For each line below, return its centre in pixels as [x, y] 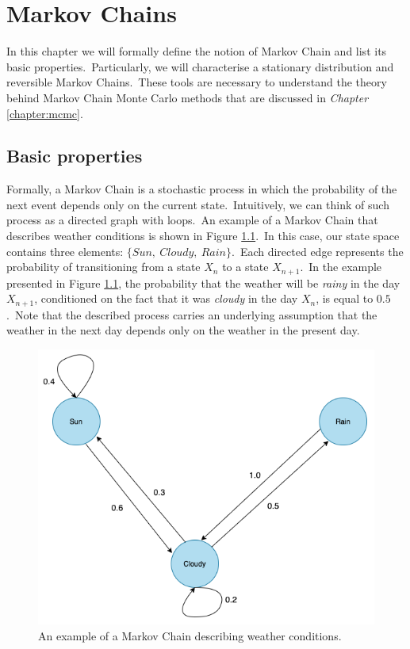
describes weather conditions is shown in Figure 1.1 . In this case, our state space [203, 236]
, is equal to [345, 298]
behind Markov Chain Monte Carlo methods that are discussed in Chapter [188, 97]
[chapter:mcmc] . [45, 113]
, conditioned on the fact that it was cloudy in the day [166, 298]
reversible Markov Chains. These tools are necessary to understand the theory [197, 82]
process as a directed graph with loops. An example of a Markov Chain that [192, 220]
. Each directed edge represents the [317, 251]
